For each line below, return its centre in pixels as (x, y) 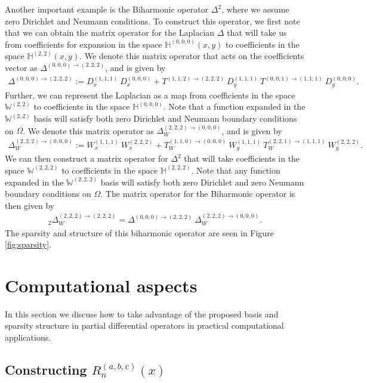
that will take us (257, 33)
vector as (21, 67)
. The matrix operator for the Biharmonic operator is (198, 194)
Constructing (46, 370)
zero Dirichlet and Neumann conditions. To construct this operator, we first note (152, 21)
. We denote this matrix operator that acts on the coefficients (192, 56)
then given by (30, 205)
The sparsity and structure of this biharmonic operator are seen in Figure (139, 232)
